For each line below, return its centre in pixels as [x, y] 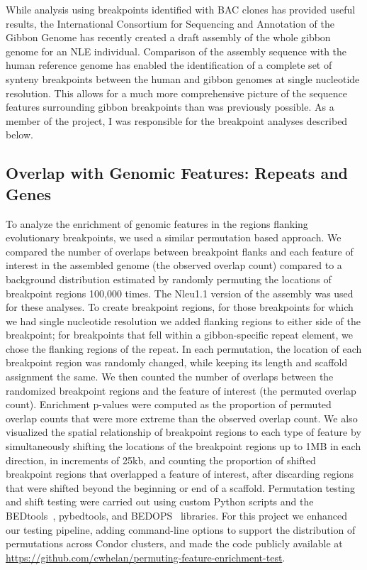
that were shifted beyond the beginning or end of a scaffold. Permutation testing [180, 487]
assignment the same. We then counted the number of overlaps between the [170, 377]
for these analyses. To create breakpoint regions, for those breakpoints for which [180, 307]
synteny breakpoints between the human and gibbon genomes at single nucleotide [183, 78]
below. [19, 135]
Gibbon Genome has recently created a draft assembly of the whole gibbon [168, 37]
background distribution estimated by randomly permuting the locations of [169, 279]
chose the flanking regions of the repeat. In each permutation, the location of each [184, 348]
